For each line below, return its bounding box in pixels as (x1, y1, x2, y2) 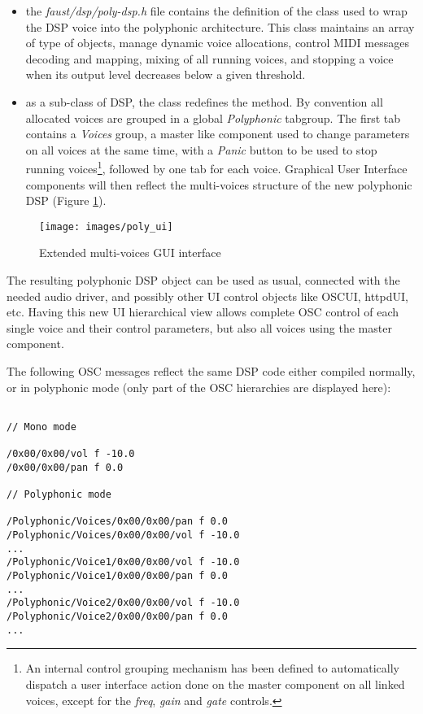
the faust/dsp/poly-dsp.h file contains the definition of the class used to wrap (25, 2, 408, 19)
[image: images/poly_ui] (39, 220, 173, 233)
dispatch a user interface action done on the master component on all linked (25, 675, 405, 692)
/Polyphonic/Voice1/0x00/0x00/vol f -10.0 (7, 556, 240, 568)
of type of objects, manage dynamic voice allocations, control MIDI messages (25, 34, 409, 51)
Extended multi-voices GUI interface (39, 244, 221, 261)
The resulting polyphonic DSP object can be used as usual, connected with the (7, 272, 400, 289)
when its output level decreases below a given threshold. (25, 66, 306, 83)
